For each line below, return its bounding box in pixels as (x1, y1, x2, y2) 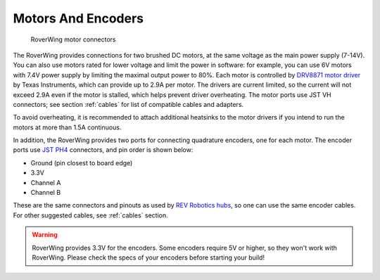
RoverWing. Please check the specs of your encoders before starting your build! (32, 253, 265, 262)
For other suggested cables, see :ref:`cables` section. (13, 211, 168, 219)
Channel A (30, 178, 61, 186)
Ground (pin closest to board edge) (30, 158, 133, 167)
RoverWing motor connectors (30, 35, 116, 44)
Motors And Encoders (13, 11, 144, 26)
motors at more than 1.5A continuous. (13, 123, 122, 132)
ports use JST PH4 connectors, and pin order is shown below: (13, 146, 194, 154)
